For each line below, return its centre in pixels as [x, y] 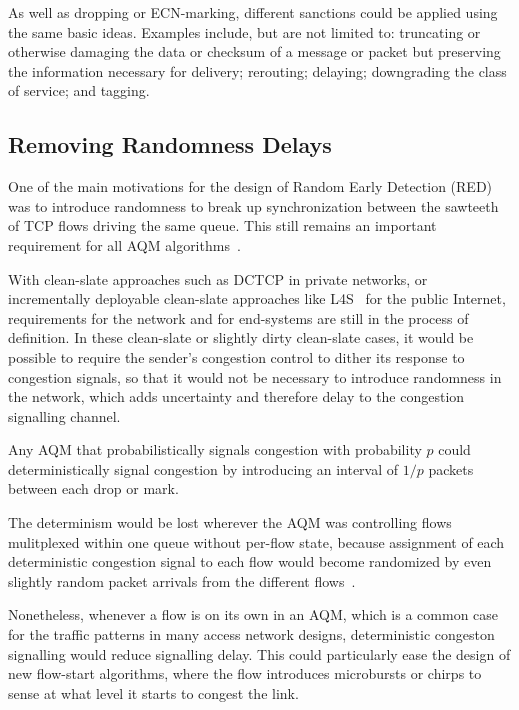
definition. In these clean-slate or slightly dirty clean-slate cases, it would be [241, 337]
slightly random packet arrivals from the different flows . [182, 580]
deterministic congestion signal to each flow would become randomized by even [250, 561]
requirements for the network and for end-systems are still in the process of [238, 317]
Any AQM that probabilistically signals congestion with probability [215, 449]
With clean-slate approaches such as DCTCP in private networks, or [218, 278]
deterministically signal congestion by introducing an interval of [203, 468]
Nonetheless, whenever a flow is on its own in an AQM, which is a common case [253, 614]
